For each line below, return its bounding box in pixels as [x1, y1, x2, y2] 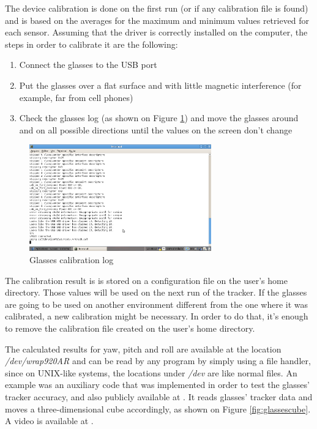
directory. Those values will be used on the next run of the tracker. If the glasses [5, 286, 307, 299]
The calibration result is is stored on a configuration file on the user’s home [5, 274, 288, 286]
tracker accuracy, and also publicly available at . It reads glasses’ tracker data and [5, 390, 313, 403]
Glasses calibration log [29, 253, 114, 266]
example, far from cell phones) [19, 91, 133, 103]
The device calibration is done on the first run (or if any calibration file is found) [5, 2, 308, 14]
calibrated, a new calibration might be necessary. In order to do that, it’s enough [5, 310, 308, 323]
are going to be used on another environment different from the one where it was [5, 297, 308, 310]
